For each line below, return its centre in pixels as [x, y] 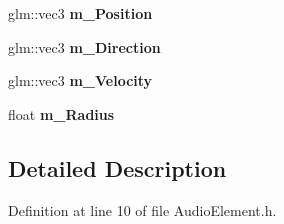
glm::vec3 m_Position [80, 13]
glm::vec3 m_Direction [84, 46]
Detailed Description [117, 167]
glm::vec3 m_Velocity [80, 80]
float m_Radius [61, 113]
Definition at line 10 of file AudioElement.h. [142, 209]
